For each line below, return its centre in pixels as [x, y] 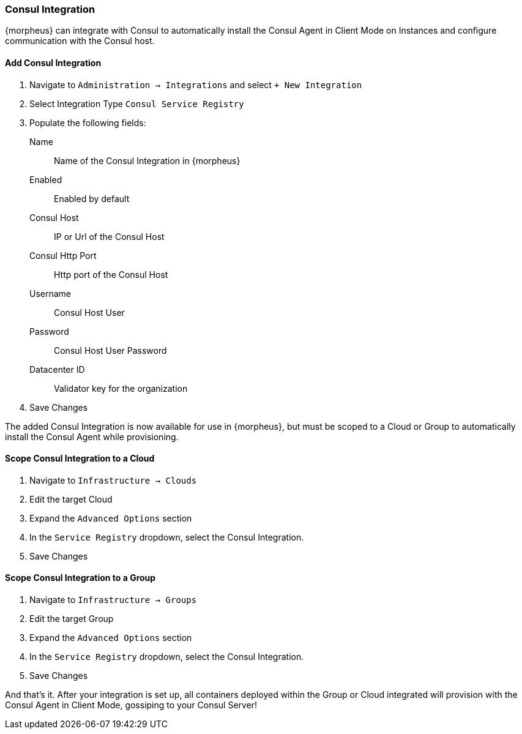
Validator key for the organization [121, 388]
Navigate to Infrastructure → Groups [113, 600]
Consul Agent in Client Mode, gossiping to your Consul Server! [131, 705]
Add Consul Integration [53, 62]
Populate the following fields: [88, 122]
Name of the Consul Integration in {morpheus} [147, 160]
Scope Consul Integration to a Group [80, 578]
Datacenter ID [57, 369]
